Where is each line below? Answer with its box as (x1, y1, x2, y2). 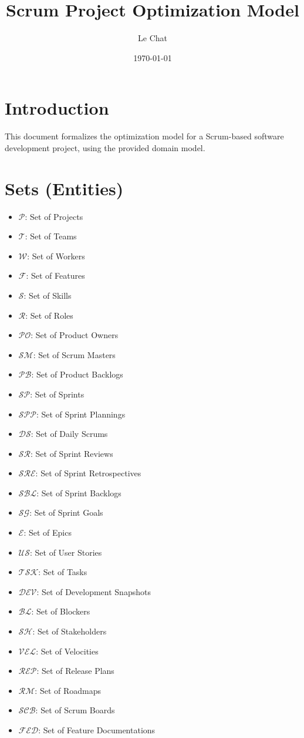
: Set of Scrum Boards (35, 704, 115, 716)
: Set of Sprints (30, 388, 85, 400)
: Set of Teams (25, 230, 77, 242)
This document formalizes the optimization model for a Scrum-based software (5, 130, 284, 142)
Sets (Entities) (5, 176, 124, 200)
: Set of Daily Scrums (31, 428, 108, 440)
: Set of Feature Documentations (38, 724, 156, 736)
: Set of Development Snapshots (36, 585, 151, 597)
